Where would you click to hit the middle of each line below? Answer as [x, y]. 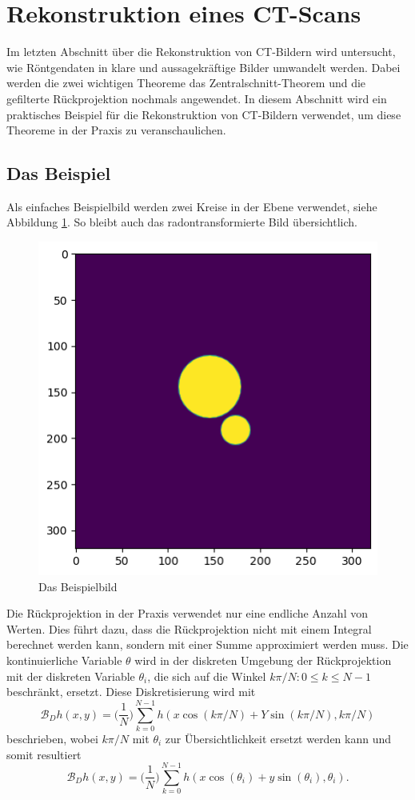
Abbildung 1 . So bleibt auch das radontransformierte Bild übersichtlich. [182, 222]
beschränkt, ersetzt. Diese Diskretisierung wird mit [131, 692]
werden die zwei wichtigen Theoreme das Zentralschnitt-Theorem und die [186, 83]
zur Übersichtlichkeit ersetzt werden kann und [278, 738]
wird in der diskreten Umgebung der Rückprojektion [263, 660]
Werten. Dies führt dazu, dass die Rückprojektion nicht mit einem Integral [189, 628]
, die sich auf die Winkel [207, 676]
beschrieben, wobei [52, 738]
